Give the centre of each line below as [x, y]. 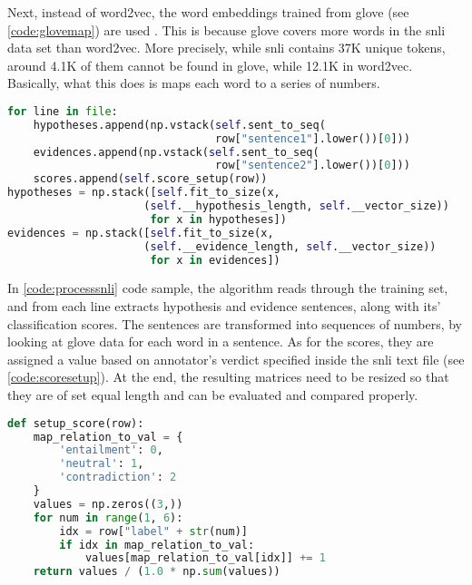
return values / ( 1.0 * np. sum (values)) [157, 572]
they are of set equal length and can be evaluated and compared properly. [213, 395]
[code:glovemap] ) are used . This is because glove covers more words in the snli [226, 29]
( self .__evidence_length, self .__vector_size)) [290, 246]
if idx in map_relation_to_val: [157, 545]
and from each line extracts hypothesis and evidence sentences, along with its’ [224, 306]
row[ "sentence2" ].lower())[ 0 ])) [313, 166]
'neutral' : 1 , [102, 464]
